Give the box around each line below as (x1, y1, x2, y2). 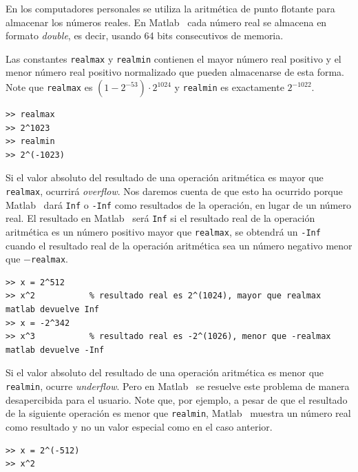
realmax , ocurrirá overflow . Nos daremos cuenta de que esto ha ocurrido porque (6, 184, 343, 198)
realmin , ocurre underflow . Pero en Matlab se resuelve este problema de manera (6, 379, 350, 393)
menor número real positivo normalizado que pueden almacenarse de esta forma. (6, 65, 344, 79)
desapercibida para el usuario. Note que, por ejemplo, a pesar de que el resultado (6, 392, 348, 407)
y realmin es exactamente (174, 80, 284, 94)
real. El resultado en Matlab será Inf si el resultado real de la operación (6, 211, 315, 225)
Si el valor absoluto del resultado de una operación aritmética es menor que (6, 365, 324, 380)
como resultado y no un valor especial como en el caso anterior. (6, 419, 273, 433)
